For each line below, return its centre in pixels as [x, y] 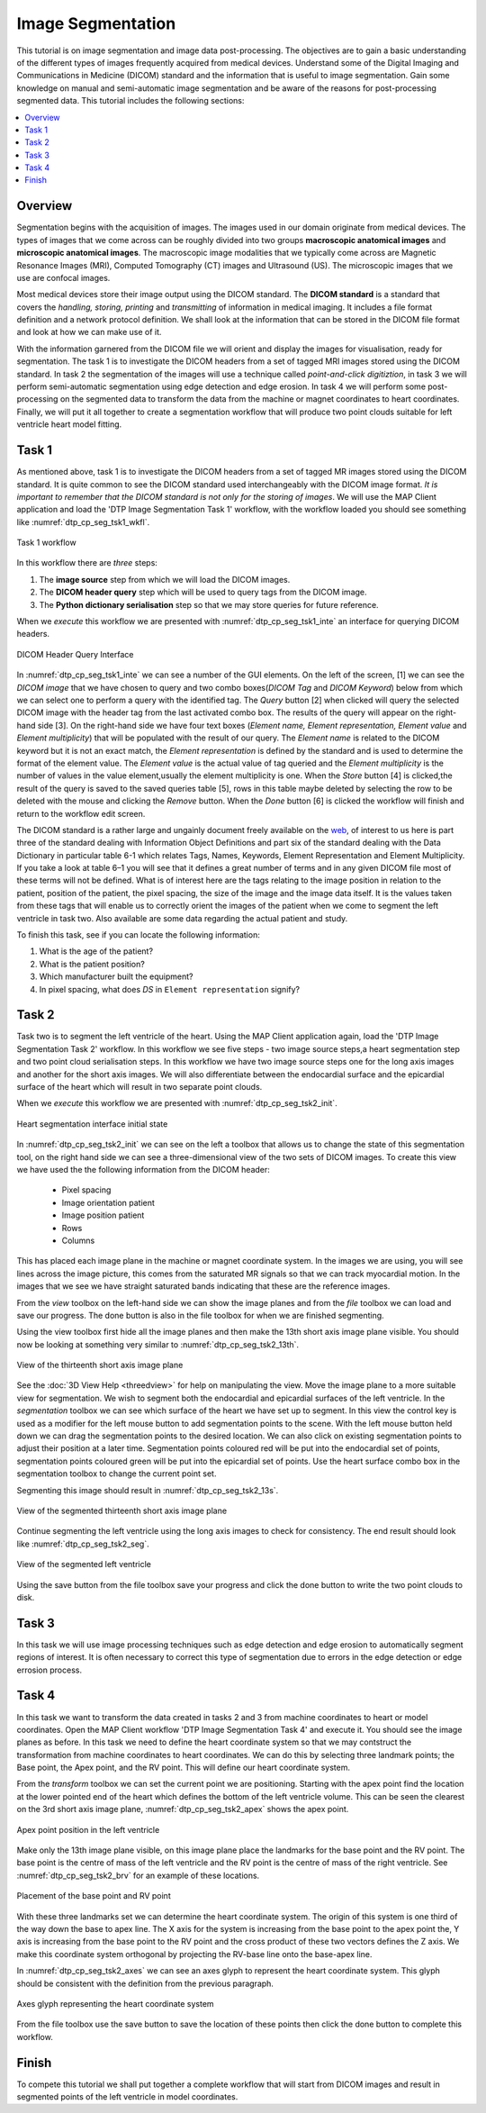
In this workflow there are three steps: [87, 563]
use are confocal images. [63, 277]
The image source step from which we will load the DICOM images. [165, 579]
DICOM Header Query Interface [75, 654]
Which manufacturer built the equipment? [116, 976]
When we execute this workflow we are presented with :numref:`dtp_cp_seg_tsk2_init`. [177, 1103]
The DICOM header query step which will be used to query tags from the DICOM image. [203, 592]
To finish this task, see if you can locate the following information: [138, 935]
